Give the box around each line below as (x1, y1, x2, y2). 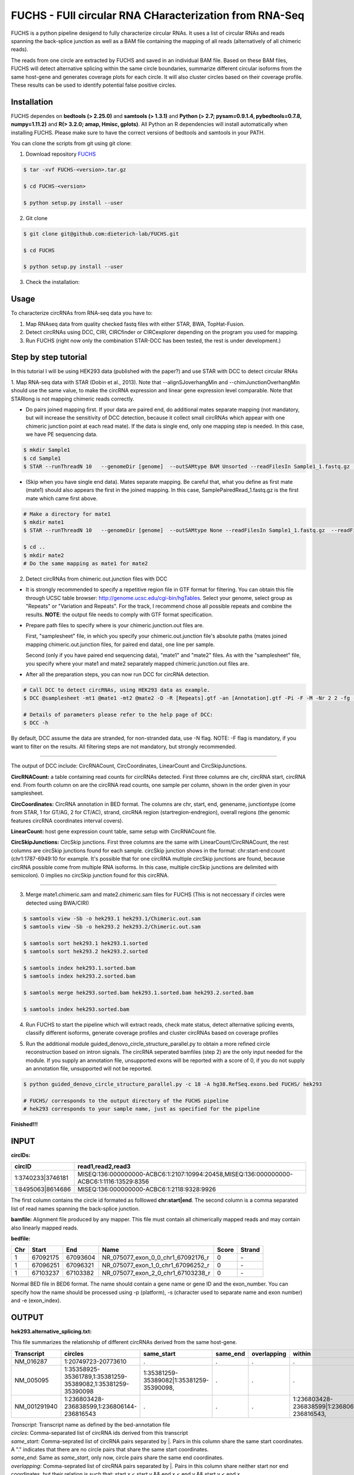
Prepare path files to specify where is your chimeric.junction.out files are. (25, 621, 204, 628)
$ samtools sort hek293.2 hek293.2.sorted (23, 948, 148, 955)
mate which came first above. (25, 494, 98, 501)
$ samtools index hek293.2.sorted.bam (23, 973, 136, 979)
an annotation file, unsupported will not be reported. (25, 1065, 153, 1072)
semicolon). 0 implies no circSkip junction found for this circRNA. (11, 871, 169, 879)
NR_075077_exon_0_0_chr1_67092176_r (101, 1254, 209, 1262)
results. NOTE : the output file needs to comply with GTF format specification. (25, 611, 214, 618)
